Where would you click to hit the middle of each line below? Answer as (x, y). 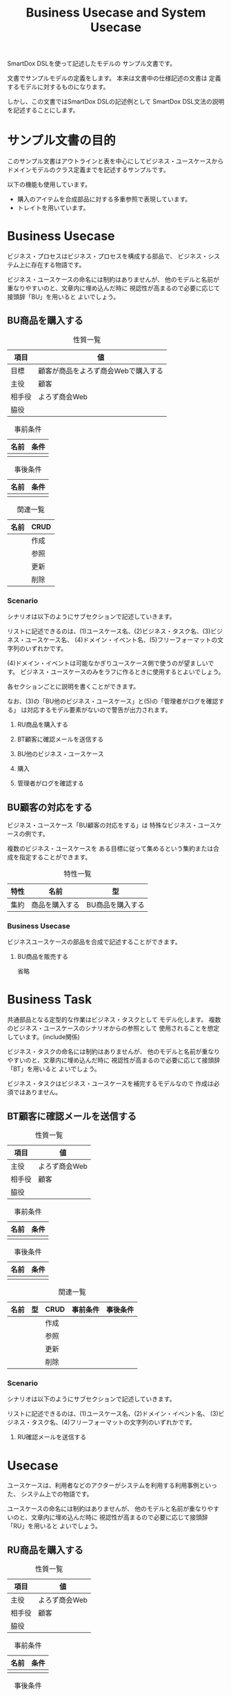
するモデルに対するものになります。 (58, 87)
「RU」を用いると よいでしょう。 (54, 1526)
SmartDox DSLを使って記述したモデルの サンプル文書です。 (92, 64)
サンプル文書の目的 (61, 141)
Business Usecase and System (116, 13)
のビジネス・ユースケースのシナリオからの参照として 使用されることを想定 (113, 1029)
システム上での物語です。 (57, 1494)
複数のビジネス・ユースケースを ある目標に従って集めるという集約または (110, 848)
